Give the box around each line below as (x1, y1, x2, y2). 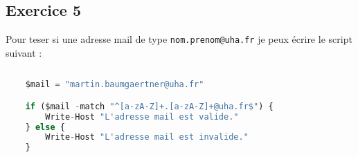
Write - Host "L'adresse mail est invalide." (45, 132, 249, 142)
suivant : (6, 45, 42, 59)
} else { (25, 122, 65, 132)
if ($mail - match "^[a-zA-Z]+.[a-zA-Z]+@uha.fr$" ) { (25, 101, 274, 111)
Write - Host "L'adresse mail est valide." (45, 111, 239, 122)
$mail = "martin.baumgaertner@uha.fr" (25, 80, 204, 90)
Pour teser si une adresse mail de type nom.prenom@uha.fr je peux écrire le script (6, 32, 352, 46)
